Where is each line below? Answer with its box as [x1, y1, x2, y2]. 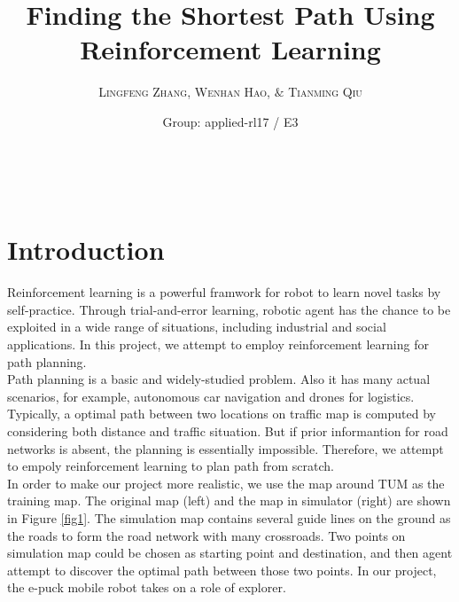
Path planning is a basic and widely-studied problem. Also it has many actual [7, 370, 431, 388]
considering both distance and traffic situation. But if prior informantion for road [7, 421, 448, 440]
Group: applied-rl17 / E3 [162, 112, 299, 130]
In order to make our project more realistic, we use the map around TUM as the [7, 473, 445, 492]
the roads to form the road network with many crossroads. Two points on [7, 526, 406, 544]
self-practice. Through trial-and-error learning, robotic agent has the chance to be [7, 300, 451, 318]
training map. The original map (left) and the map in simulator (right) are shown [7, 491, 451, 510]
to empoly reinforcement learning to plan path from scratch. [7, 457, 334, 475]
